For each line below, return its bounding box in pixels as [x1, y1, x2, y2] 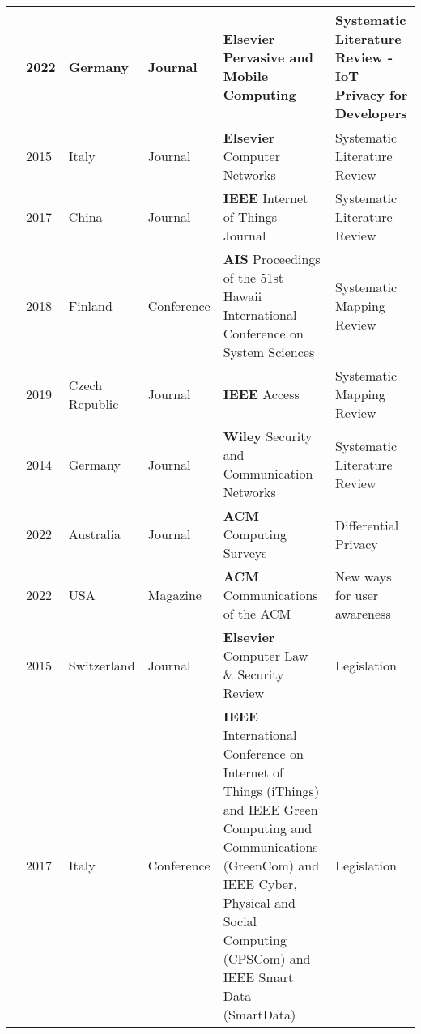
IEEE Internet [223, 189, 308, 207]
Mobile [223, 66, 269, 85]
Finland [68, 296, 113, 315]
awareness [335, 604, 391, 623]
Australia [68, 525, 121, 543]
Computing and [223, 819, 313, 837]
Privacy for [335, 85, 408, 104]
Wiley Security [223, 427, 313, 445]
